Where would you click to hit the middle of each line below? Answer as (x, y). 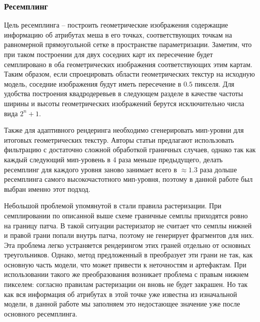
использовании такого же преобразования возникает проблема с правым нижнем (126, 274)
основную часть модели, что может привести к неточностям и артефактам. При (125, 264)
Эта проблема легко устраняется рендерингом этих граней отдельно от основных (127, 245)
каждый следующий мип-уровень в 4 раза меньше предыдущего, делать (113, 159)
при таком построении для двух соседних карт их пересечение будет (108, 54)
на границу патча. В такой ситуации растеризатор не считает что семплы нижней (128, 225)
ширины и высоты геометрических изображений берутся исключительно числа (124, 103)
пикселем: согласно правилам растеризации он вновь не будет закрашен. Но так (126, 284)
